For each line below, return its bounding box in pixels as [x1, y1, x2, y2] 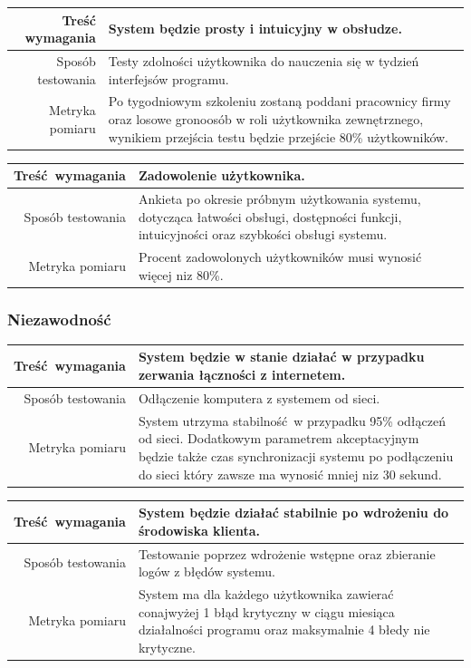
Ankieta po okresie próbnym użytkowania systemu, [138, 189, 421, 208]
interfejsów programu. [108, 69, 229, 88]
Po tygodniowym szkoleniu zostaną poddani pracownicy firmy [108, 92, 451, 111]
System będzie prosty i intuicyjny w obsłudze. [108, 19, 402, 38]
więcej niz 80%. [138, 265, 224, 284]
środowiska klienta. [138, 520, 260, 539]
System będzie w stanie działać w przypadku [138, 347, 425, 366]
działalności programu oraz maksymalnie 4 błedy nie [138, 620, 430, 639]
